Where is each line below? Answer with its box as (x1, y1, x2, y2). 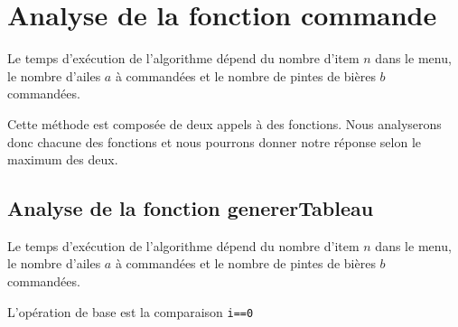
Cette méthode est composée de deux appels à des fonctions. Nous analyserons (7, 114, 442, 133)
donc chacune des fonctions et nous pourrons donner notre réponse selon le (7, 132, 421, 151)
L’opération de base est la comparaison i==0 (7, 302, 254, 321)
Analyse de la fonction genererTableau (7, 194, 374, 222)
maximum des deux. (7, 150, 118, 169)
